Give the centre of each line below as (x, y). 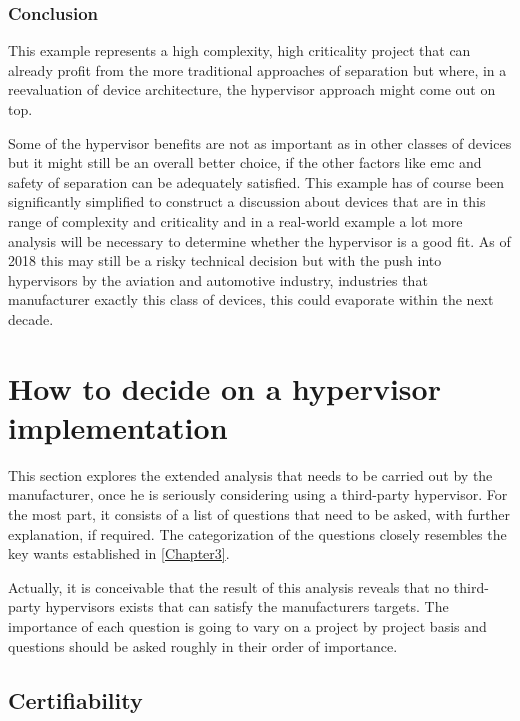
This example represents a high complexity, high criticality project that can (239, 50)
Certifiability (75, 699)
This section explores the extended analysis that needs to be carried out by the (250, 474)
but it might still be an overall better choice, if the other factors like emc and (245, 162)
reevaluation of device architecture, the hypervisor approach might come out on (252, 89)
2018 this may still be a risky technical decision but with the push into (225, 260)
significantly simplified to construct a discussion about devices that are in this (247, 201)
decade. (31, 318)
